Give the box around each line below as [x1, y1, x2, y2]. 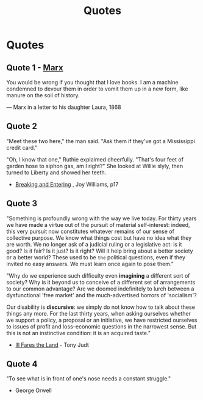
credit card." [6, 144, 38, 151]
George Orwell [15, 387, 52, 394]
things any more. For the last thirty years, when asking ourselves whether [6, 309, 191, 317]
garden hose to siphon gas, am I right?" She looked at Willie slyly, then [6, 162, 183, 169]
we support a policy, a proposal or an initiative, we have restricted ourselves [6, 316, 198, 324]
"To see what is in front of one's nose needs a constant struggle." [6, 375, 171, 382]
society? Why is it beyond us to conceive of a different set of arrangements [6, 278, 196, 286]
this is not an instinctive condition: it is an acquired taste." [6, 329, 151, 336]
